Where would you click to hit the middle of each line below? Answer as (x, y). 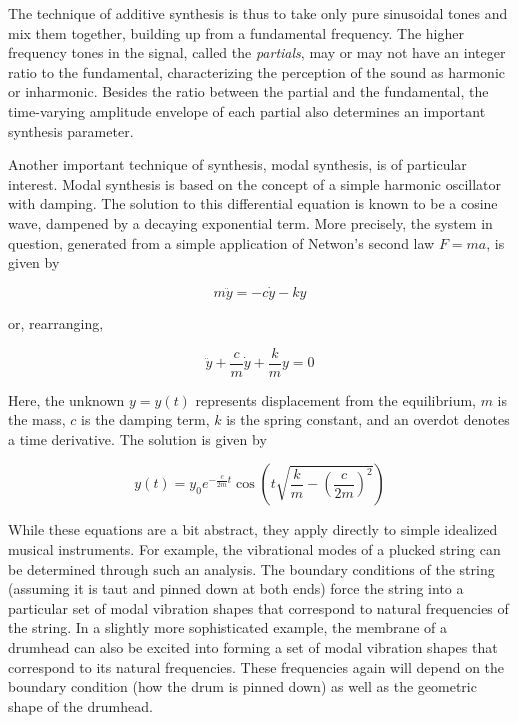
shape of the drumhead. (80, 705)
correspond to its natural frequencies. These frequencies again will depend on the (256, 666)
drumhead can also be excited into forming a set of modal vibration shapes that (253, 646)
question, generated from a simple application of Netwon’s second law (221, 242)
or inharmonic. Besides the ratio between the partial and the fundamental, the (248, 91)
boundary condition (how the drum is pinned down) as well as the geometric (242, 686)
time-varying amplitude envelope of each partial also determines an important (247, 110)
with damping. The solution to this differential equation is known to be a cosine (253, 203)
